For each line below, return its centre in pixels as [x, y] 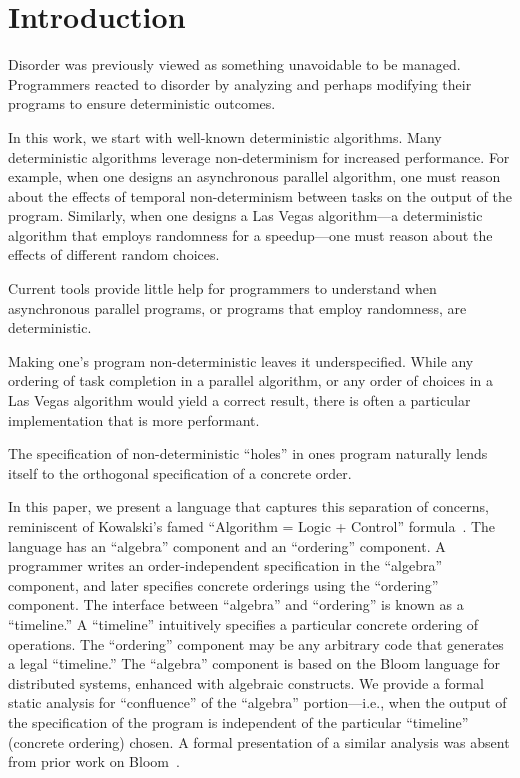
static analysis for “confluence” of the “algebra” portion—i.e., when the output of [257, 702]
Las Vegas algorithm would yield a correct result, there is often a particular [239, 400]
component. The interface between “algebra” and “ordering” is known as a [236, 604]
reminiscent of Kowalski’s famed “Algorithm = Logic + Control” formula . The [252, 526]
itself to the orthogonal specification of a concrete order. [180, 472]
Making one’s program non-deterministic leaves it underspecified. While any [241, 360]
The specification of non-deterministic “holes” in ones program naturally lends [248, 453]
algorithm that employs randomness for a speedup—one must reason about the [250, 234]
